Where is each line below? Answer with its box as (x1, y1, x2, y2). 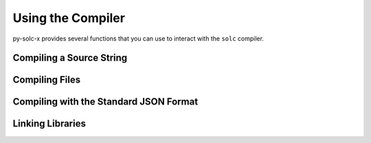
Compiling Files (12, 74, 81, 86)
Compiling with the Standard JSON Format (12, 96, 199, 108)
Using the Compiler (12, 10, 125, 25)
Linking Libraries (12, 118, 86, 130)
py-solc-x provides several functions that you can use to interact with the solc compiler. (12, 34, 265, 43)
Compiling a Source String (12, 52, 128, 64)
